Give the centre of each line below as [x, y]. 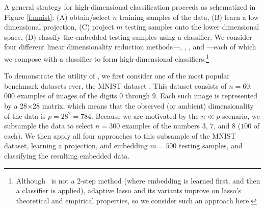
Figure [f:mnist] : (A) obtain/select [57, 17]
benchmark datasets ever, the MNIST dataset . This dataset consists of [115, 85]
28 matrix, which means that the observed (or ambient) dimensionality [143, 106]
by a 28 [16, 106]
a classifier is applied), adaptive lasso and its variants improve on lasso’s [129, 190]
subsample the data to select [49, 126]
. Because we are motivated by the [145, 115]
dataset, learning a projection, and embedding [76, 146]
